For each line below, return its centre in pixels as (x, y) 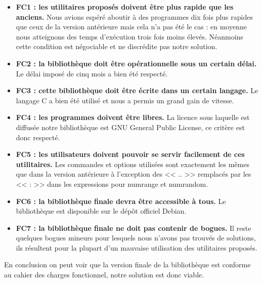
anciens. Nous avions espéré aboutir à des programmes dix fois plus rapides (134, 16)
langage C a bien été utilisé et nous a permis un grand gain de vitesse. (125, 100)
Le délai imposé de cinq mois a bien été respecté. (92, 73)
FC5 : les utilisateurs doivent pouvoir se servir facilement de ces (130, 154)
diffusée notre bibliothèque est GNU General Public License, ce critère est (130, 127)
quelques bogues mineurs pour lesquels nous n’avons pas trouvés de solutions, (136, 238)
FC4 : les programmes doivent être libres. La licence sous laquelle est (133, 117)
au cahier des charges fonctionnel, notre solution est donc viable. (104, 275)
